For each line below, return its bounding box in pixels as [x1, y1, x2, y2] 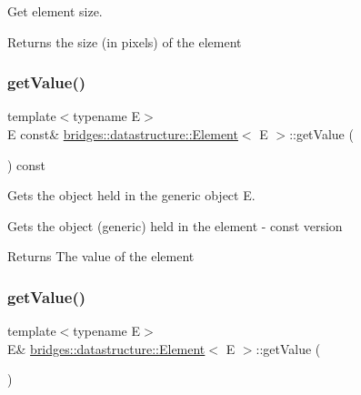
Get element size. [7, 2, 103, 20]
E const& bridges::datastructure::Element [7, 125, 238, 143]
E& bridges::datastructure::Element [7, 339, 206, 358]
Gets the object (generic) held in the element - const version [7, 216, 343, 235]
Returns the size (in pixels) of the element [7, 32, 242, 51]
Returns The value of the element [7, 247, 195, 266]
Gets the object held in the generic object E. [7, 186, 256, 205]
